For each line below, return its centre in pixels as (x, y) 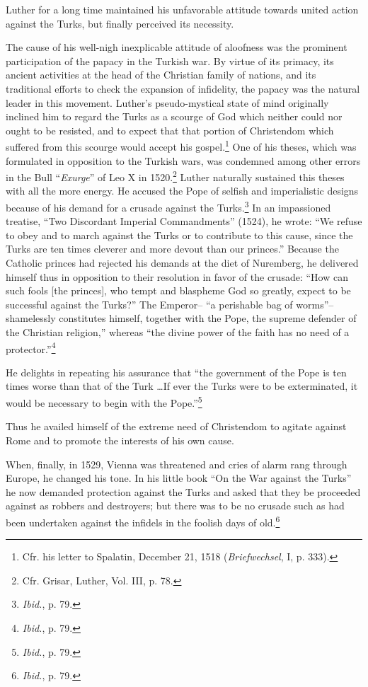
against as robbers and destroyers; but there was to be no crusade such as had (175, 506)
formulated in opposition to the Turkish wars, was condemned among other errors (183, 160)
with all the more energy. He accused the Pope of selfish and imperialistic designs (182, 191)
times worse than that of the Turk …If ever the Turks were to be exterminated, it (182, 386)
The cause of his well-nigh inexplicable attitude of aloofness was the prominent (177, 47)
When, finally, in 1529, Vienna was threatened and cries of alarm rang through (177, 464)
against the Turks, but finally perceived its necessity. (120, 23)
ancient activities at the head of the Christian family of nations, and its (161, 75)
